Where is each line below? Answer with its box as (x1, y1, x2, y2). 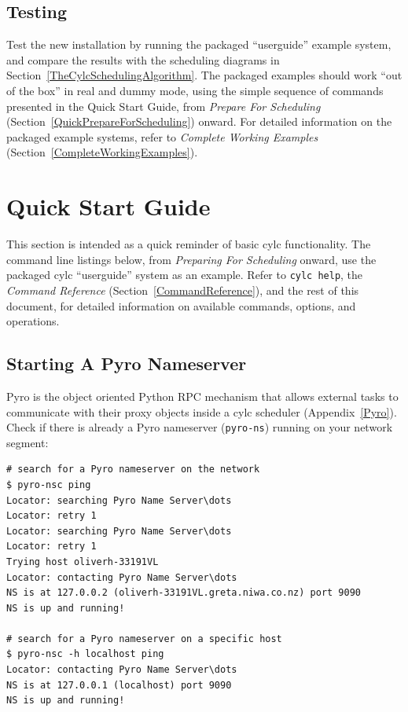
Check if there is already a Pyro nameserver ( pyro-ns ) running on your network (6, 419, 393, 435)
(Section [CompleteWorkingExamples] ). (6, 144, 198, 160)
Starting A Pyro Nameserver (6, 351, 247, 376)
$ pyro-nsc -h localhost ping (6, 648, 164, 660)
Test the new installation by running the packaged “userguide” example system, (6, 36, 391, 53)
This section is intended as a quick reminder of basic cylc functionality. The (6, 236, 371, 252)
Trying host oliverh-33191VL (6, 556, 159, 567)
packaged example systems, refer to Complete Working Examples (6, 128, 318, 145)
